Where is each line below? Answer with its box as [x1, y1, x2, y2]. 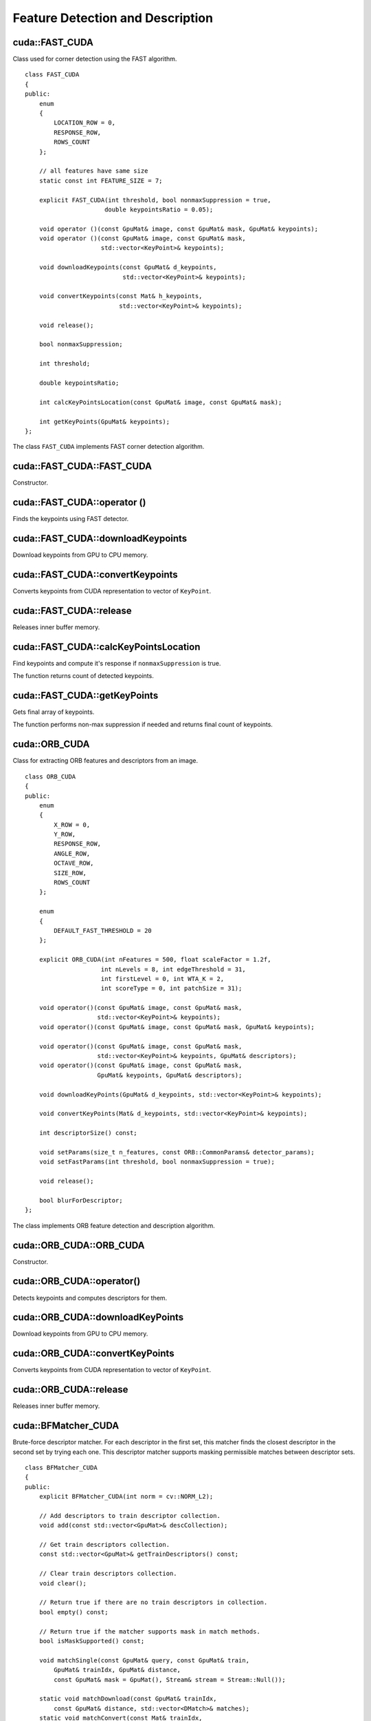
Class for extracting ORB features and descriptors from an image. [12, 757, 199, 765]
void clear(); [38, 1579, 87, 1587]
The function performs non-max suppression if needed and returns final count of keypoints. [12, 720, 273, 729]
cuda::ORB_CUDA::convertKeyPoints [12, 1348, 175, 1360]
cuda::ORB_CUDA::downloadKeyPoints [12, 1311, 184, 1323]
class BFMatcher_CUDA [25, 1464, 98, 1471]
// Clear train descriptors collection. [38, 1570, 178, 1578]
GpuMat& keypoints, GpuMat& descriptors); [97, 1071, 243, 1079]
